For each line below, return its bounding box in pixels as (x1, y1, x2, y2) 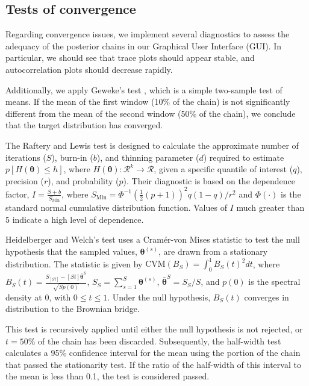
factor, (5, 187, 30, 200)
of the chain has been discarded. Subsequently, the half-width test (38, 334, 281, 347)
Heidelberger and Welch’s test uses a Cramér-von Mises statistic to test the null (5, 233, 300, 246)
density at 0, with (5, 290, 71, 303)
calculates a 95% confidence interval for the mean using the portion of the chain (5, 346, 301, 359)
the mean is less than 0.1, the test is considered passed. (5, 370, 210, 382)
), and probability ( (48, 174, 119, 187)
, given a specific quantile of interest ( (154, 163, 293, 175)
